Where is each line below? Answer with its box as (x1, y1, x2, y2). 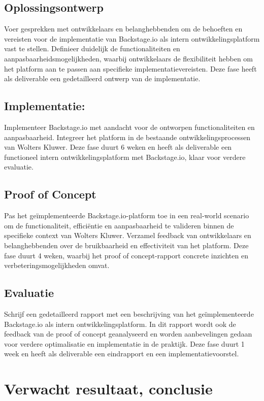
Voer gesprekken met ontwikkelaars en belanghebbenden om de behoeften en (4, 23, 243, 34)
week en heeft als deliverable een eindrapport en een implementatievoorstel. (4, 348, 239, 359)
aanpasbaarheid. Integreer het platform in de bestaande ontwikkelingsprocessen (4, 131, 251, 142)
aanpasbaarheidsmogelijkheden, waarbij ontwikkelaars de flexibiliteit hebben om (4, 53, 253, 63)
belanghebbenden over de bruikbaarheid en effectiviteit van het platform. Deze (4, 240, 249, 250)
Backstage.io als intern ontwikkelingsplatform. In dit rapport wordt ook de (4, 318, 236, 329)
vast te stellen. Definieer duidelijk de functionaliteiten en (4, 43, 180, 54)
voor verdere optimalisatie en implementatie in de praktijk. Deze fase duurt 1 (4, 338, 245, 349)
